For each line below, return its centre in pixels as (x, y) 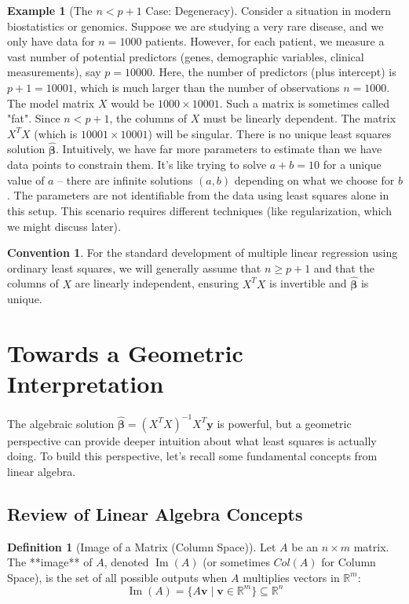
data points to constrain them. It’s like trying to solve (137, 165)
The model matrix (51, 102)
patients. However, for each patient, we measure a (265, 41)
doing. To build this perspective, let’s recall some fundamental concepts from (192, 456)
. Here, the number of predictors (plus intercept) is (274, 72)
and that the (344, 267)
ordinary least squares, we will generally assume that (134, 267)
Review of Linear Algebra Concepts (155, 513)
